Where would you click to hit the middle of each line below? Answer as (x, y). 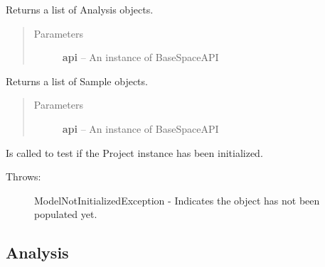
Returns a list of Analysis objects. (80, 9)
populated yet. (66, 214)
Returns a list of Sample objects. (77, 81)
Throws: (23, 176)
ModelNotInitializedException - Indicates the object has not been (177, 200)
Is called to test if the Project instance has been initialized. (134, 152)
